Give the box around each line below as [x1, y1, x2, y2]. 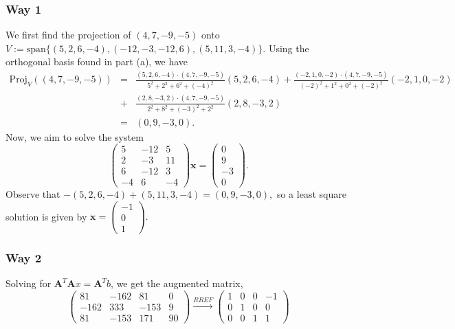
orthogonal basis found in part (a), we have [5, 54, 188, 69]
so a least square [276, 187, 346, 201]
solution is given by [5, 209, 87, 223]
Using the [268, 41, 309, 55]
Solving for [5, 276, 52, 291]
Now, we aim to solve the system [5, 129, 144, 144]
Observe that [5, 187, 60, 201]
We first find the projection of [5, 27, 131, 42]
